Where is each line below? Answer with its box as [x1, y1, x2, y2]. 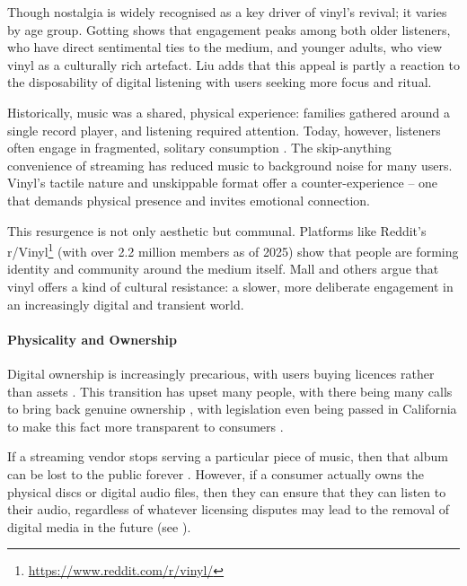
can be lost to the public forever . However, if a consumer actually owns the [7, 464, 424, 483]
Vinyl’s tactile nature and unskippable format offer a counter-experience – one [7, 173, 438, 192]
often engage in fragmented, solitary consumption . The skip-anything [7, 138, 392, 157]
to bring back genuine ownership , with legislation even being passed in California [7, 399, 457, 418]
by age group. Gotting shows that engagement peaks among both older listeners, [7, 20, 451, 39]
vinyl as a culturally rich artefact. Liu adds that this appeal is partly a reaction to [7, 55, 460, 74]
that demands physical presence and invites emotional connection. [7, 190, 371, 209]
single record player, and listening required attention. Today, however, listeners [7, 120, 441, 139]
